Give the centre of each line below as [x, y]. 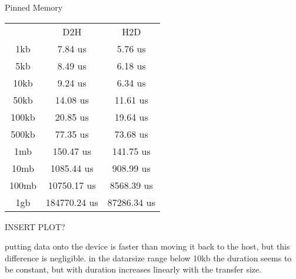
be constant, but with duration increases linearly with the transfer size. [133, 269]
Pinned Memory [34, 7]
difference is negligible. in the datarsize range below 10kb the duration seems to [148, 258]
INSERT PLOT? [35, 226]
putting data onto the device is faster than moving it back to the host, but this [147, 246]
